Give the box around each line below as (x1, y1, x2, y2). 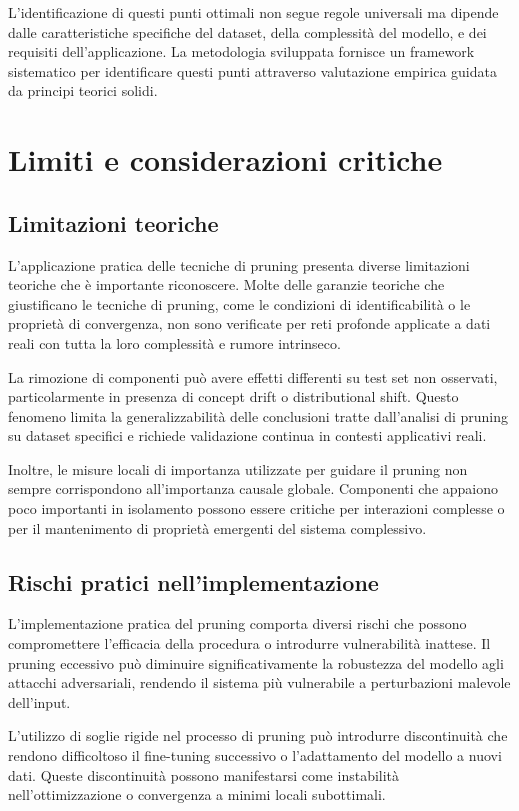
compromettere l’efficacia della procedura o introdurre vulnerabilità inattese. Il (8, 633, 491, 654)
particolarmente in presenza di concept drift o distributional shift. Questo (8, 386, 459, 407)
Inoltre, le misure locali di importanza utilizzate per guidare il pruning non (8, 458, 468, 479)
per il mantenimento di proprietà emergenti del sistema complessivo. (8, 517, 427, 538)
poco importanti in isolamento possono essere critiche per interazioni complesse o (8, 498, 505, 519)
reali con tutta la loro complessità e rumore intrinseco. (8, 332, 341, 353)
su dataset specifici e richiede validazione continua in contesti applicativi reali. (8, 425, 487, 446)
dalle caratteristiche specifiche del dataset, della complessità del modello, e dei (8, 21, 487, 42)
